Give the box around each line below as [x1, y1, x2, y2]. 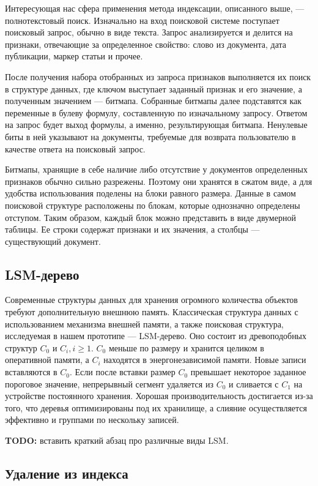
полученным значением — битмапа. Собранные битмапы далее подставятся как [5, 94, 302, 107]
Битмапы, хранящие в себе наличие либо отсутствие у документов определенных [5, 163, 308, 176]
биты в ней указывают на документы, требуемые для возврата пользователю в [5, 130, 296, 143]
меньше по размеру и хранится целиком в [108, 341, 264, 354]
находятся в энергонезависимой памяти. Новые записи [103, 353, 306, 366]
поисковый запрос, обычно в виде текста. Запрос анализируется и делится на [5, 26, 293, 39]
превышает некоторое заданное [190, 365, 306, 378]
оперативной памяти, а [5, 353, 89, 366]
